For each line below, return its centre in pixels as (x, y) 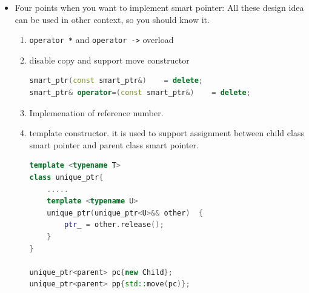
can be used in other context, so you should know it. (112, 19)
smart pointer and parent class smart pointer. (114, 144)
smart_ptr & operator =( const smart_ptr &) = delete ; (140, 93)
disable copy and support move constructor (109, 60)
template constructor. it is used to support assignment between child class (167, 133)
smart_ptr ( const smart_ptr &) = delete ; (116, 81)
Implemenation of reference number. (96, 112)
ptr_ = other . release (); (114, 225)
